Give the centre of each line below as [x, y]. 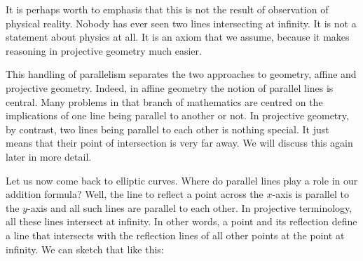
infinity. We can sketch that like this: [85, 249]
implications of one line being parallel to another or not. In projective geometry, [177, 115]
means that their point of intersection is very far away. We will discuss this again [179, 143]
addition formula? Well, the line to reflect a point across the [135, 194]
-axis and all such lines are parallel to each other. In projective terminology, [190, 207]
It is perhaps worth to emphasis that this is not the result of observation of [167, 9]
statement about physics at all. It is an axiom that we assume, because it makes [178, 37]
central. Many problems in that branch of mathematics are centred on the [164, 101]
